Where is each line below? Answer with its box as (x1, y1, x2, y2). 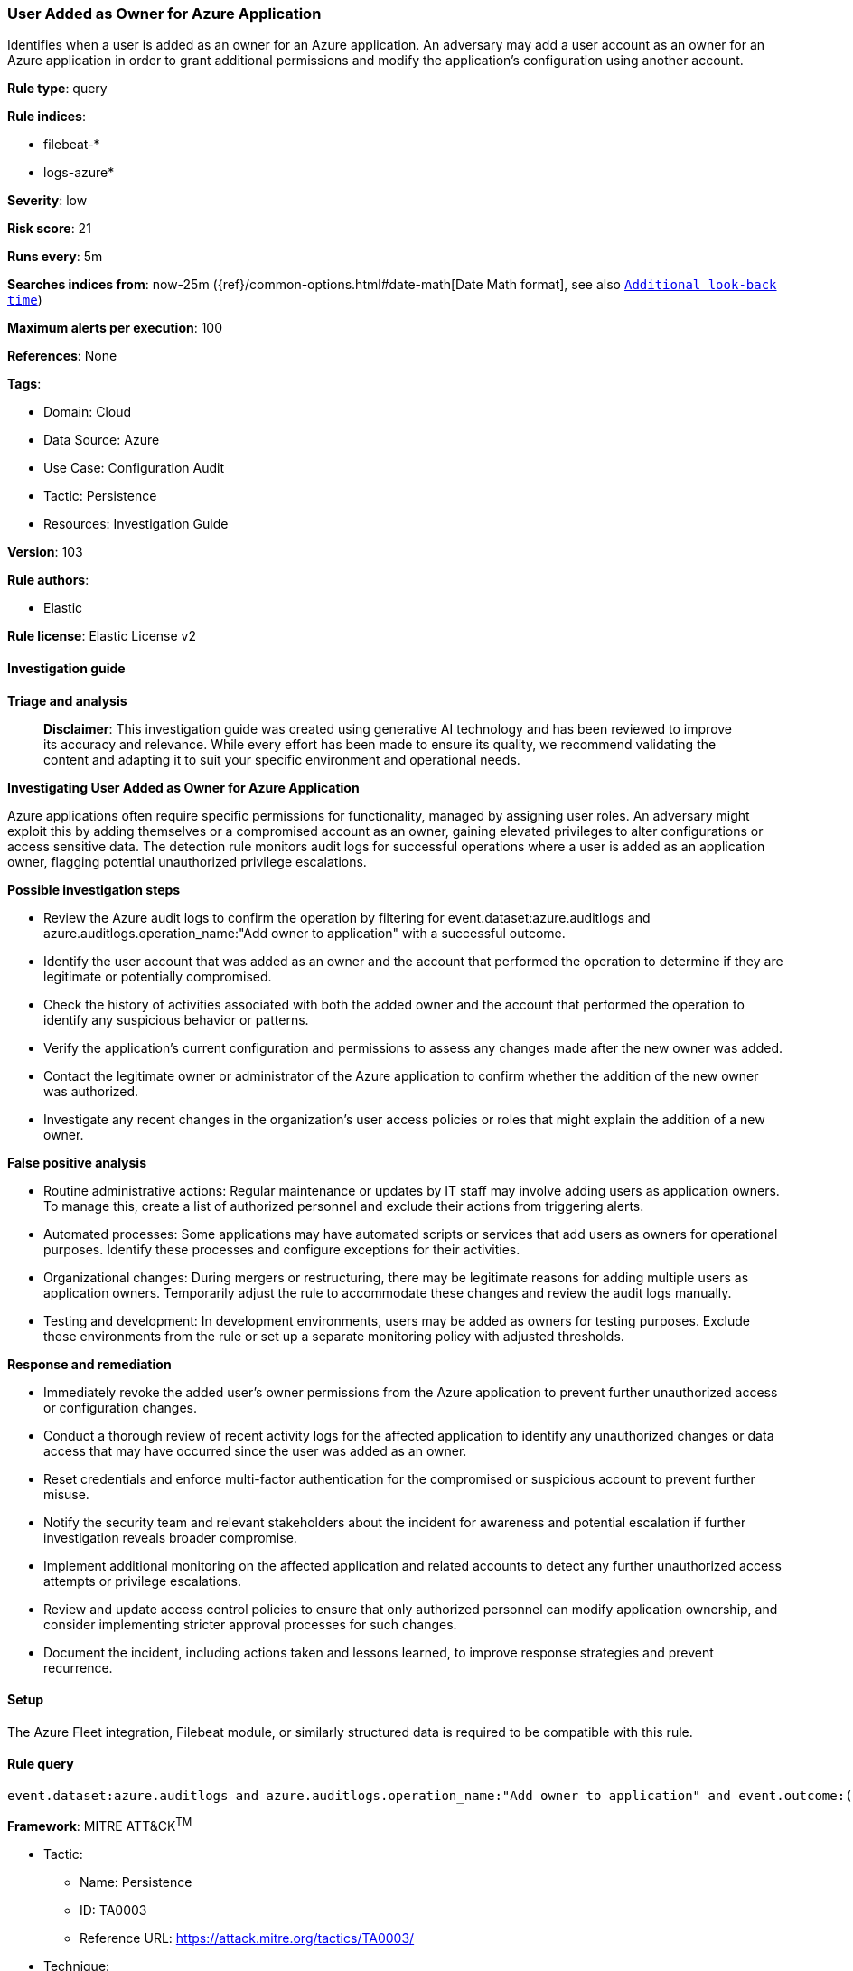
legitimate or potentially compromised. (43, 968, 272, 984)
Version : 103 (7, 544, 83, 560)
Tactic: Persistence (43, 488, 157, 504)
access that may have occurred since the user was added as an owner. (43, 1442, 467, 1459)
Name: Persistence (80, 1873, 192, 1890)
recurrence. (43, 1659, 113, 1675)
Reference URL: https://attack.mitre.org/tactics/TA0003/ (80, 1929, 415, 1946)
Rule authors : (7, 572, 89, 588)
